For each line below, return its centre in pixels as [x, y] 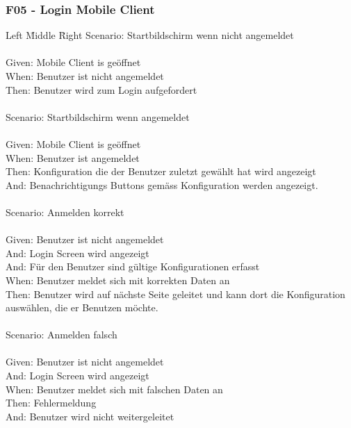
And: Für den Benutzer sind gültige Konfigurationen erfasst [133, 266]
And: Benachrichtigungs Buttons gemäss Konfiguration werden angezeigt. [162, 184]
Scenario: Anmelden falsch [62, 335]
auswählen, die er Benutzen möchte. [82, 307]
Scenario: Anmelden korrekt [65, 212]
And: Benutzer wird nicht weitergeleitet [90, 416]
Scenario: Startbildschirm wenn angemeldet [98, 116]
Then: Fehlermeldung [51, 403]
